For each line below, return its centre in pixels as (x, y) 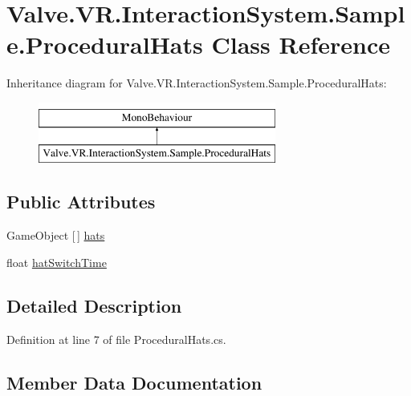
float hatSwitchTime (57, 262)
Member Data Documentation (134, 382)
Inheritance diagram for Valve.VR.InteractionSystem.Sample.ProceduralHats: (197, 83)
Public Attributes (81, 202)
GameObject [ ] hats (56, 235)
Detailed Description (94, 305)
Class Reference (301, 44)
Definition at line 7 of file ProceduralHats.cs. (116, 339)
